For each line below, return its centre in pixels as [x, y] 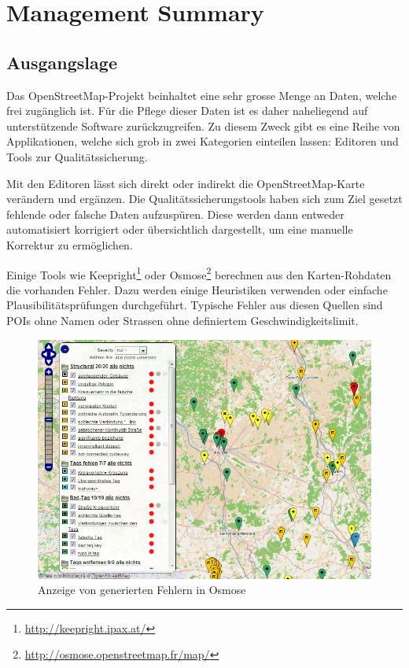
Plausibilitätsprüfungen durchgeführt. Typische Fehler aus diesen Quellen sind [195, 305]
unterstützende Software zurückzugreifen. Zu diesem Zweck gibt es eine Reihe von [203, 125]
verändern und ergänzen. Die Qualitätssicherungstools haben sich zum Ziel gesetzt [204, 199]
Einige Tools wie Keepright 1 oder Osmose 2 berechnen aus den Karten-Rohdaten [199, 273]
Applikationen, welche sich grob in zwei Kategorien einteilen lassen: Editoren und [203, 141]
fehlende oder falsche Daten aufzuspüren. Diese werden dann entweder [175, 214]
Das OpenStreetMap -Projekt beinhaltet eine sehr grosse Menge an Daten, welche [202, 95]
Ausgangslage [62, 62]
